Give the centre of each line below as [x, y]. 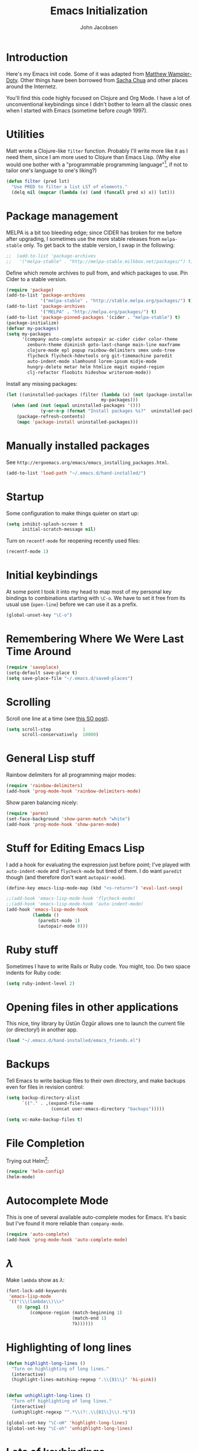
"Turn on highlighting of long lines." [60, 1369]
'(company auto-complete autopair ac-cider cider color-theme [100, 339]
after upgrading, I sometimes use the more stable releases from [83, 238]
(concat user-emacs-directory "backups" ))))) [108, 1109]
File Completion [45, 1143]
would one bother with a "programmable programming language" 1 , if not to [97, 164]
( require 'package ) [30, 290]
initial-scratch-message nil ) [59, 530]
